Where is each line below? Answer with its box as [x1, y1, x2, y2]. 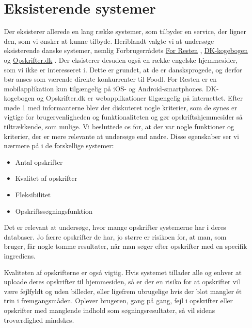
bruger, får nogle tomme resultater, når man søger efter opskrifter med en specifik [4, 241, 247, 251]
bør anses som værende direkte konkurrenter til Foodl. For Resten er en [4, 74, 217, 84]
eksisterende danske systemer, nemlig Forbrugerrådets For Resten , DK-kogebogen [4, 45, 248, 55]
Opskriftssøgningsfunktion [15, 206, 93, 216]
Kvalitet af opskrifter [15, 173, 78, 183]
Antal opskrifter [15, 156, 63, 167]
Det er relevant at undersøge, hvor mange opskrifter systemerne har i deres [4, 222, 226, 232]
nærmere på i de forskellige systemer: [4, 140, 114, 151]
